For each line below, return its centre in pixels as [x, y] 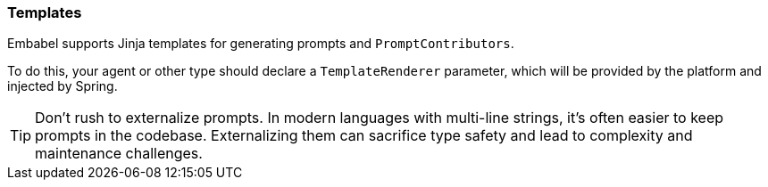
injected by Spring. [63, 86]
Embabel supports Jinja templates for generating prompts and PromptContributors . [261, 44]
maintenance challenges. [119, 154]
